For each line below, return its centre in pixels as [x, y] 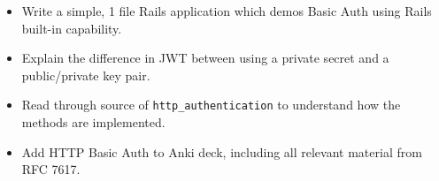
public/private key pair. [86, 75]
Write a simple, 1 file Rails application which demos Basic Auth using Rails [227, 11]
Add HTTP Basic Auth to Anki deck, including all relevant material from [222, 151]
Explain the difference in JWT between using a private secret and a [205, 58]
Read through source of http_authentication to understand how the [211, 105]
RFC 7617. [51, 169]
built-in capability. [72, 28]
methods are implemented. [93, 122]
